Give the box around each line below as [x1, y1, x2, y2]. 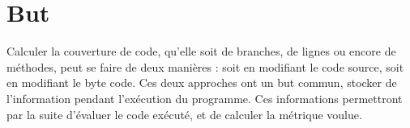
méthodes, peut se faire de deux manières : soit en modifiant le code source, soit [6, 58, 404, 75]
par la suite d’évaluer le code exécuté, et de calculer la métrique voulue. [6, 105, 362, 122]
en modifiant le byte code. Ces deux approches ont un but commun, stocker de [6, 74, 397, 91]
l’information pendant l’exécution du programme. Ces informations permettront [6, 89, 403, 106]
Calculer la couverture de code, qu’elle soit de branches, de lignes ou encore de [6, 43, 396, 60]
